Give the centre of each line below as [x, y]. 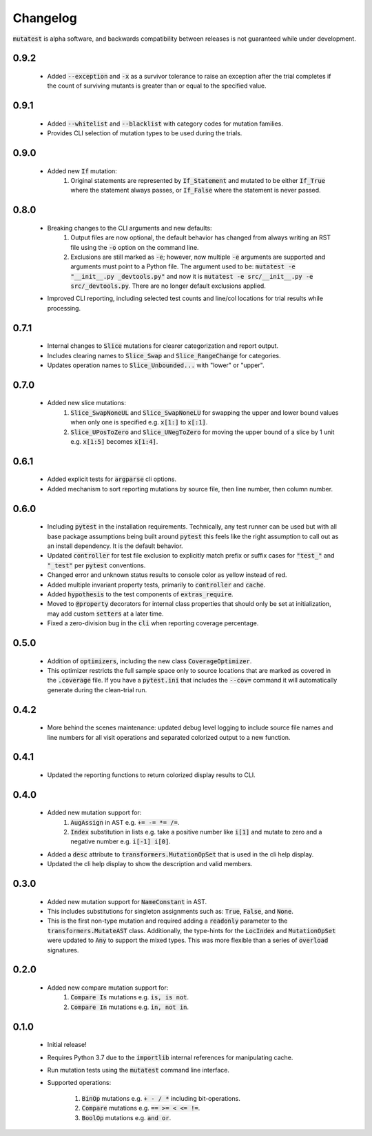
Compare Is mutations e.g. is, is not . [130, 997]
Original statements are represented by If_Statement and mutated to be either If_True [198, 180]
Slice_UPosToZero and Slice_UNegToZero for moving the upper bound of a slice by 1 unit [203, 432]
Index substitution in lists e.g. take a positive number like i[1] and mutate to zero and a [196, 832]
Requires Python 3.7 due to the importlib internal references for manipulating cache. [170, 1057]
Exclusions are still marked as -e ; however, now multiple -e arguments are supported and [198, 257]
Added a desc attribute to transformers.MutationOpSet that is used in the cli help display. [180, 854]
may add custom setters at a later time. [106, 614]
